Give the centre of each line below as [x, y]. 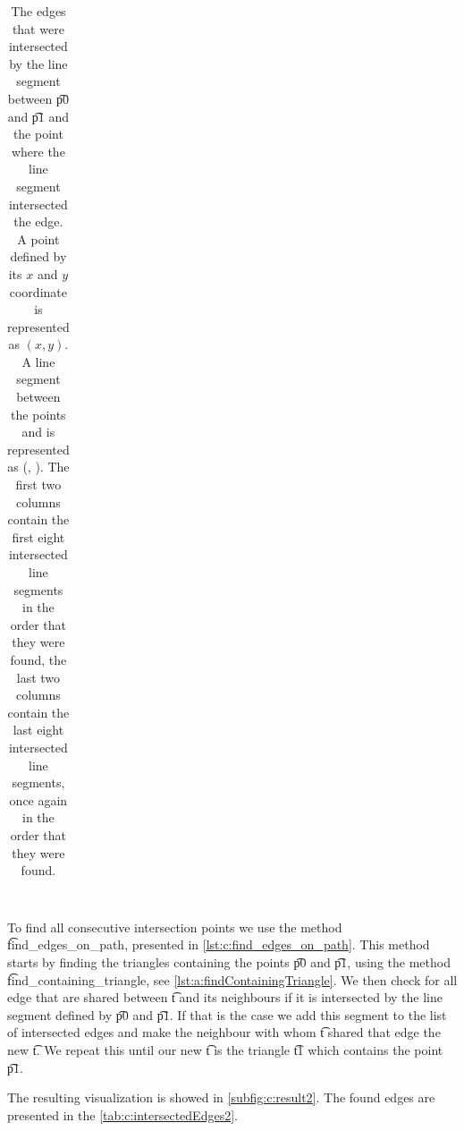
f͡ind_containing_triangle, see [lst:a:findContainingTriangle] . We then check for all [232, 979]
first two [38, 485]
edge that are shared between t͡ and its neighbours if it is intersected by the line [225, 997]
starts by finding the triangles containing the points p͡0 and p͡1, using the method [229, 961]
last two [38, 677]
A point [38, 238]
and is [38, 432]
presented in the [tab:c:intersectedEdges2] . [122, 1114]
